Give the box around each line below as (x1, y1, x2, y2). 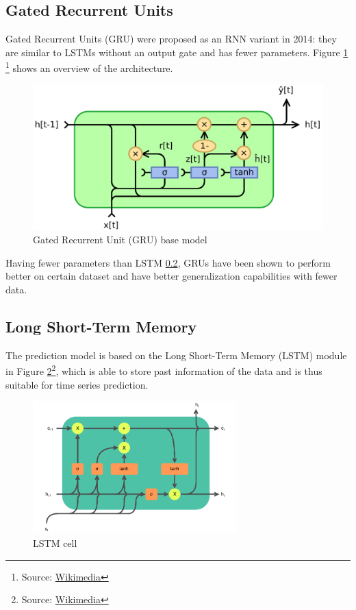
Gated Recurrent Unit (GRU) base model (33, 232, 207, 247)
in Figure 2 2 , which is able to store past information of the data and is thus (5, 362, 322, 378)
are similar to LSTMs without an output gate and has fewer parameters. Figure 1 (5, 45, 348, 59)
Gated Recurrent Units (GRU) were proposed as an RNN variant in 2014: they (5, 32, 337, 46)
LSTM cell (33, 535, 77, 550)
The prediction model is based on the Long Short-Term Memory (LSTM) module (5, 347, 347, 362)
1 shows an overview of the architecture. (5, 59, 173, 75)
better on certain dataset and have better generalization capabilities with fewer (5, 269, 338, 283)
